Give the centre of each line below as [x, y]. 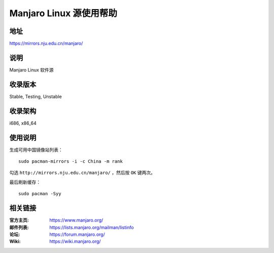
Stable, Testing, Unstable [36, 96]
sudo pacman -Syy [40, 194]
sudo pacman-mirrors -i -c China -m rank [71, 161]
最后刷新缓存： [25, 182]
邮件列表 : [19, 227]
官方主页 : [19, 220]
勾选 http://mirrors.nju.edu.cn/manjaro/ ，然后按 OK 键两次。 [82, 173]
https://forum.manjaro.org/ [77, 234]
